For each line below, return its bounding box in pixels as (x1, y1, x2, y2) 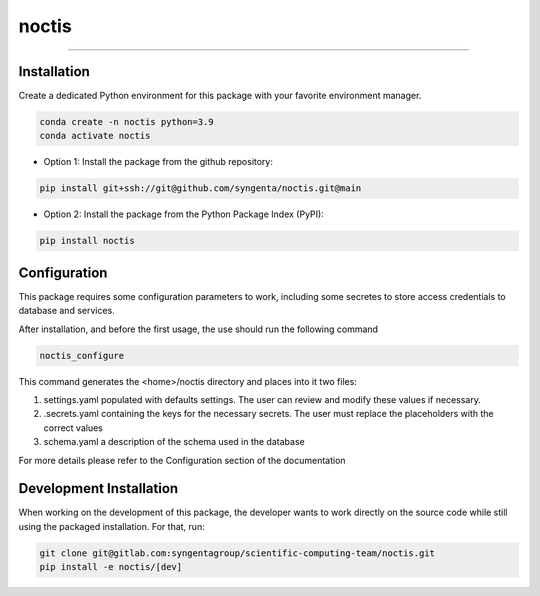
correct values (43, 421, 104, 434)
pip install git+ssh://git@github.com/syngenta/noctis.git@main (39, 183, 362, 194)
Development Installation (18, 480, 179, 497)
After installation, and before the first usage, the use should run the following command (18, 323, 379, 335)
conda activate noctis (39, 130, 151, 142)
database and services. (18, 305, 115, 317)
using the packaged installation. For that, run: (18, 520, 205, 532)
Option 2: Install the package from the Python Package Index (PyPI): (43, 208, 324, 220)
